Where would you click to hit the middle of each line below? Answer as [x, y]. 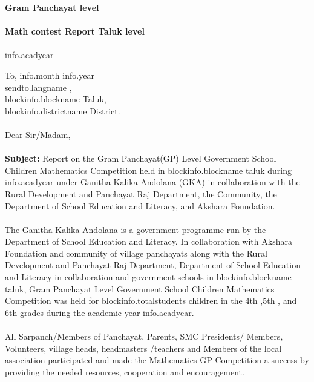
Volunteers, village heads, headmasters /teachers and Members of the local [143, 348]
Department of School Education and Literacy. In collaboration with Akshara [149, 241]
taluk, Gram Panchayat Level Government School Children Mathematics [140, 288]
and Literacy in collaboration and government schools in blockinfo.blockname [148, 277]
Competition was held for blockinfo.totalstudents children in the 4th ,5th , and [151, 301]
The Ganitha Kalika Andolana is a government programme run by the [136, 229]
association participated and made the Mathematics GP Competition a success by [157, 360]
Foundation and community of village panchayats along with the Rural [136, 253]
